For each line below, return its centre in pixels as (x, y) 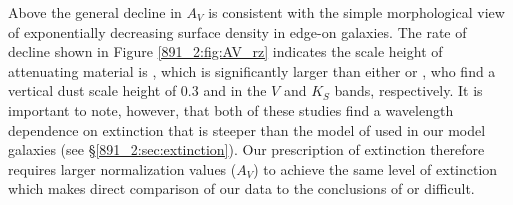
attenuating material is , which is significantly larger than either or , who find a (252, 70)
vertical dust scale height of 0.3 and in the (137, 90)
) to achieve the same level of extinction (375, 168)
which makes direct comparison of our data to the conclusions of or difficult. (241, 188)
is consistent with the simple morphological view (356, 12)
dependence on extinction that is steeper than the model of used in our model (247, 129)
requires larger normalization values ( (122, 168)
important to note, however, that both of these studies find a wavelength (231, 109)
